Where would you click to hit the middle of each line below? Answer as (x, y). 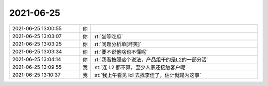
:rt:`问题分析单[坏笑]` (117, 44)
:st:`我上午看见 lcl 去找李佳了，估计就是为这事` (147, 75)
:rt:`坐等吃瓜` (108, 36)
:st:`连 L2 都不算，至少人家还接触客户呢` (140, 67)
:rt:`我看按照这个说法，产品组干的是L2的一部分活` (151, 59)
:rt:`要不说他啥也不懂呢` (121, 52)
